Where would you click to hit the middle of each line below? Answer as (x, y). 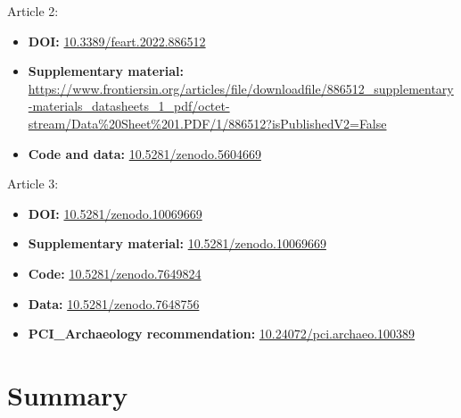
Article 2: (33, 11)
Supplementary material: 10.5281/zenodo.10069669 (177, 243)
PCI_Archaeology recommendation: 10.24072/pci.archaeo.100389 (222, 334)
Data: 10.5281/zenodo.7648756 (114, 303)
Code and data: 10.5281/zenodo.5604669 (144, 153)
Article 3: (33, 184)
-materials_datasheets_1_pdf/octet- (129, 106)
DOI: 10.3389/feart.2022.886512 (117, 41)
